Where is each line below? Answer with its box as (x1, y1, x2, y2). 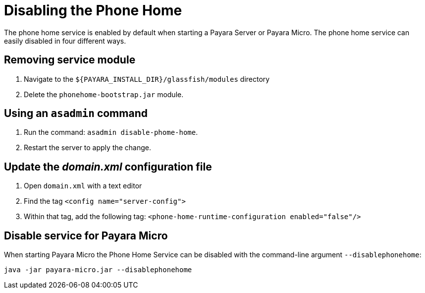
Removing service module (4, 54, 136, 66)
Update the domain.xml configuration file (4, 160, 212, 173)
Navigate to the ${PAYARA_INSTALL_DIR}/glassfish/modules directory (24, 74, 270, 83)
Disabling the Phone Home (4, 2, 182, 19)
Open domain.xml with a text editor (24, 181, 142, 190)
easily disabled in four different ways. (4, 36, 126, 45)
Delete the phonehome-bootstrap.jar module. (24, 90, 184, 99)
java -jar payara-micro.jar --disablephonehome (4, 266, 192, 274)
